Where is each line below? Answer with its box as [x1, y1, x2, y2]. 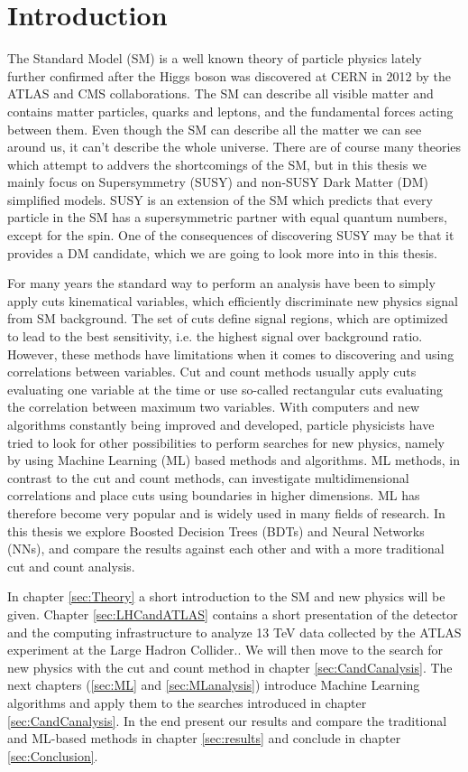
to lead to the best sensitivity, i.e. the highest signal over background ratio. [7, 327, 423, 346]
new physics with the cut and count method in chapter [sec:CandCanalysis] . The [7, 657, 453, 676]
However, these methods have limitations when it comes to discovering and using [7, 344, 454, 363]
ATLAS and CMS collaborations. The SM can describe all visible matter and [7, 84, 434, 103]
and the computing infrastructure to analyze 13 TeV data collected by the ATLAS [7, 622, 462, 641]
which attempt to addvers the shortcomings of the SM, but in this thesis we [7, 154, 427, 173]
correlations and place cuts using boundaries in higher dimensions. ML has [7, 486, 420, 505]
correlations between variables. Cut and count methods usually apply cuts [7, 362, 417, 381]
